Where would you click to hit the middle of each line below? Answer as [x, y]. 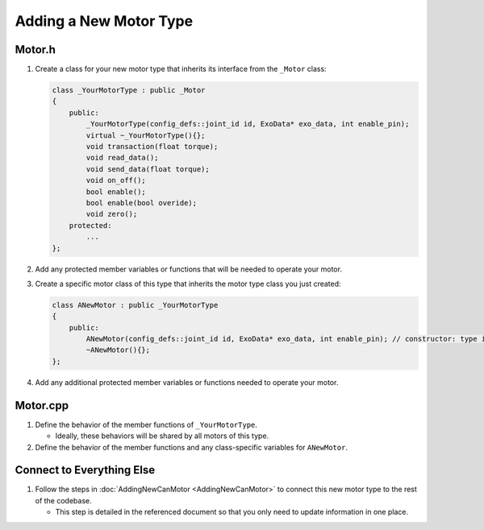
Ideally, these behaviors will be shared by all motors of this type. [162, 436]
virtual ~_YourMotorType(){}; [146, 135]
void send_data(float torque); [148, 169]
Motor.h [35, 50]
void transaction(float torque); [152, 146]
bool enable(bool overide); [142, 203]
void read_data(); [122, 158]
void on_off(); [116, 180]
